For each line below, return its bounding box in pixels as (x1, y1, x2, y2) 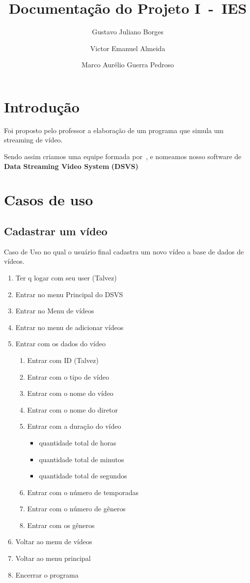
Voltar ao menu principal (15, 553, 91, 563)
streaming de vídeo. (4, 135, 63, 145)
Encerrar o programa (15, 569, 79, 580)
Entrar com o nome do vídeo (27, 388, 113, 398)
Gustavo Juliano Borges (92, 27, 164, 37)
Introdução (4, 96, 80, 116)
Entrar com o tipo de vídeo (27, 371, 109, 382)
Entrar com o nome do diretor (27, 404, 118, 415)
